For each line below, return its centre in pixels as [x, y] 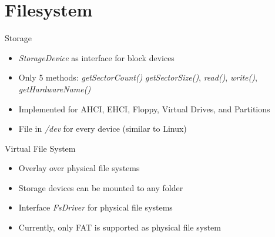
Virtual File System [40, 148]
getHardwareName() [55, 89]
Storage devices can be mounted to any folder [101, 187]
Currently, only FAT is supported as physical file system [120, 227]
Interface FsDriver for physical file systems [95, 207]
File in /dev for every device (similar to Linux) [103, 128]
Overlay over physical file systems [79, 168]
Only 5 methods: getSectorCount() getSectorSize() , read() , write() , [138, 77]
